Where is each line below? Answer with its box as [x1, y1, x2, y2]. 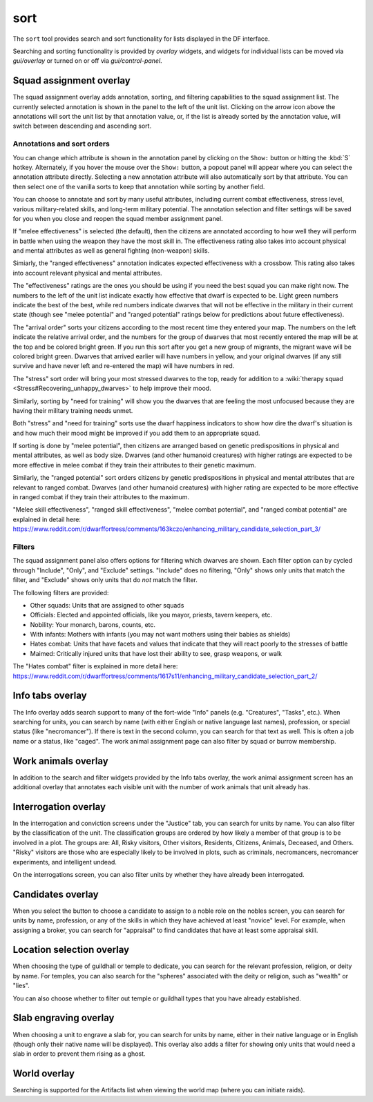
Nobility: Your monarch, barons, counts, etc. [30, 620, 155, 628]
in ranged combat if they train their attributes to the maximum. [12, 493, 190, 501]
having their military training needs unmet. [12, 406, 133, 414]
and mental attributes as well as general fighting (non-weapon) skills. [12, 246, 210, 255]
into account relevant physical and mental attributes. [12, 269, 162, 277]
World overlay [12, 1067, 75, 1080]
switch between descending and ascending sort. [12, 122, 152, 130]
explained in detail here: [12, 515, 81, 523]
